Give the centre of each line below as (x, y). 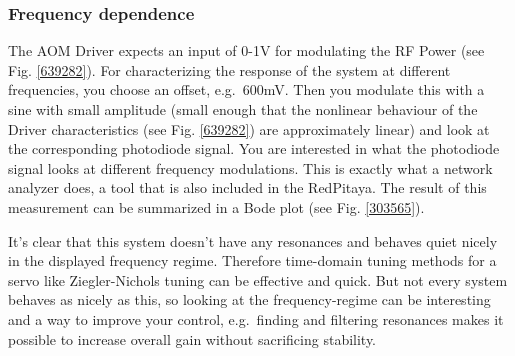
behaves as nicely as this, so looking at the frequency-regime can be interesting (249, 299)
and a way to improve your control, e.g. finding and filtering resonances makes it (256, 318)
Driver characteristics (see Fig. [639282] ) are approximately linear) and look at (249, 128)
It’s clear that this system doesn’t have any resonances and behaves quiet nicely (253, 240)
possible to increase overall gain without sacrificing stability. (192, 338)
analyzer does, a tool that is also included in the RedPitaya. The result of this (247, 187)
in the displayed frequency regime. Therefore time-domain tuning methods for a (252, 260)
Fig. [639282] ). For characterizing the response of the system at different (229, 69)
